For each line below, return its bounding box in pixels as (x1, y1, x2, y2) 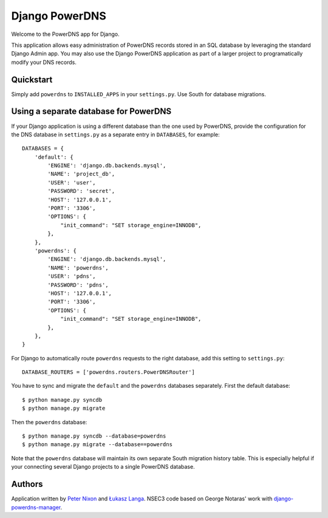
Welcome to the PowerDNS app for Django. (11, 30, 120, 38)
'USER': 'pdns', (47, 273, 96, 280)
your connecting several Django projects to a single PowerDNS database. (11, 463, 195, 471)
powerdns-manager (11, 503, 61, 511)
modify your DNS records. (11, 58, 77, 66)
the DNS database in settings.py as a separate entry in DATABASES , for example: (11, 131, 220, 138)
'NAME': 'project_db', (47, 170, 115, 178)
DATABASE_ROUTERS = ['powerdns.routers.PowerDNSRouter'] (22, 369, 196, 376)
